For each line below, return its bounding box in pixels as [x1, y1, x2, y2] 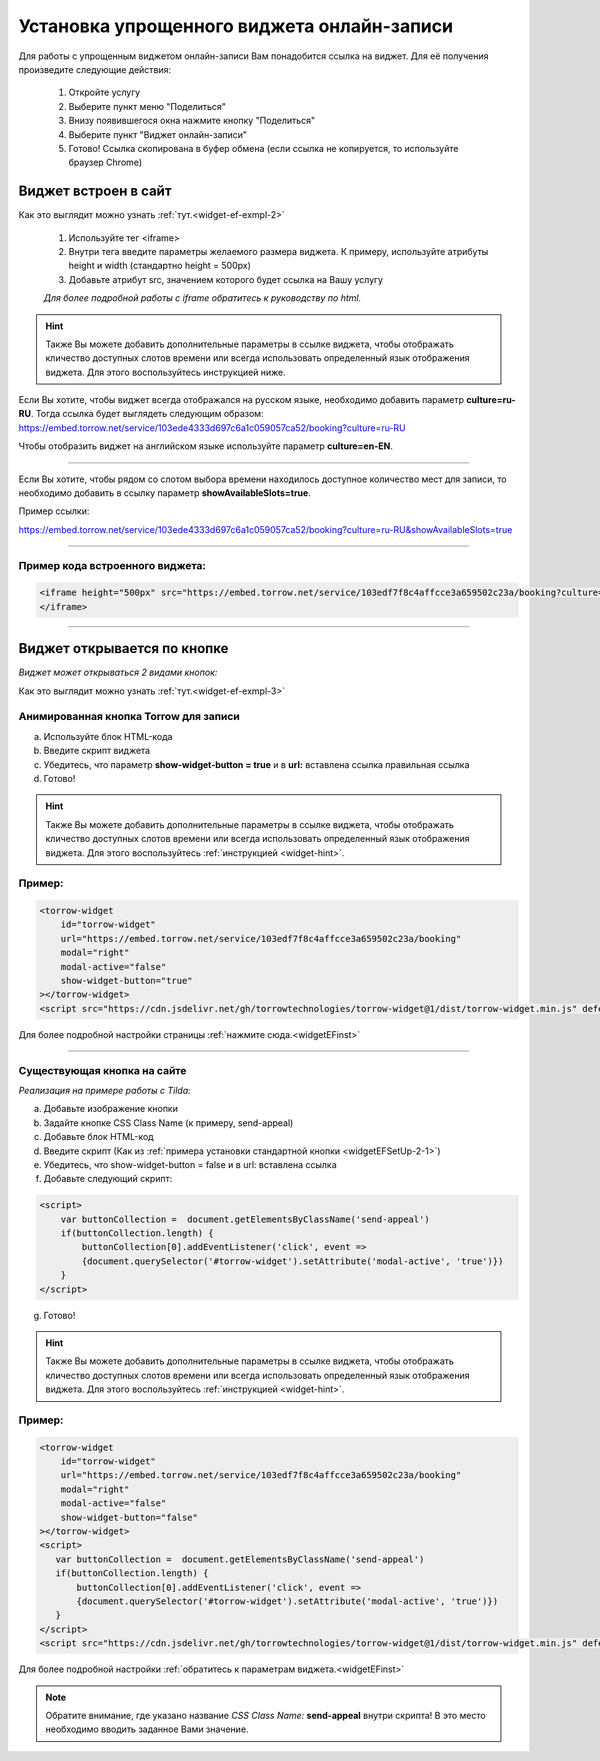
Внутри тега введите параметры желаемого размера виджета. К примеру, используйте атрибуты [68, 245, 489, 257]
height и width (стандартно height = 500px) [68, 260, 252, 272]
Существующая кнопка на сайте [18, 1063, 187, 1077]
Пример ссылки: [18, 505, 90, 517]
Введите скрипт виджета [43, 745, 150, 757]
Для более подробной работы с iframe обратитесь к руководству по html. [43, 292, 362, 304]
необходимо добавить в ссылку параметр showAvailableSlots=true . [18, 487, 312, 499]
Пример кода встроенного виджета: [18, 558, 207, 572]
